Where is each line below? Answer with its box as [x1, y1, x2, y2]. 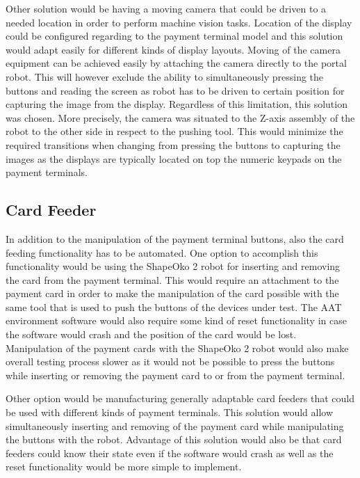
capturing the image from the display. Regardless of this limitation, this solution [6, 97, 347, 111]
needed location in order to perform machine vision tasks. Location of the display [6, 15, 352, 29]
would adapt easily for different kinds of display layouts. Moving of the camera [6, 42, 341, 56]
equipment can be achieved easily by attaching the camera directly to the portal [6, 56, 347, 70]
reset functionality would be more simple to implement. [6, 459, 242, 474]
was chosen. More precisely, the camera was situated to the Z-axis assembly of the [6, 110, 355, 125]
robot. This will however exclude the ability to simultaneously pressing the [6, 69, 324, 83]
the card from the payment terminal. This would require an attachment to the [6, 272, 339, 287]
